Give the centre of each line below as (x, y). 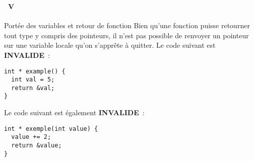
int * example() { (35, 71)
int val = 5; (33, 80)
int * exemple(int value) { (51, 129)
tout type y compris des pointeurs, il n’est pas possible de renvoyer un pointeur (126, 35)
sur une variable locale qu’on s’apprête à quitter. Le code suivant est (110, 45)
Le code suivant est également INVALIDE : (74, 112)
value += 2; (31, 137)
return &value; (37, 146)
